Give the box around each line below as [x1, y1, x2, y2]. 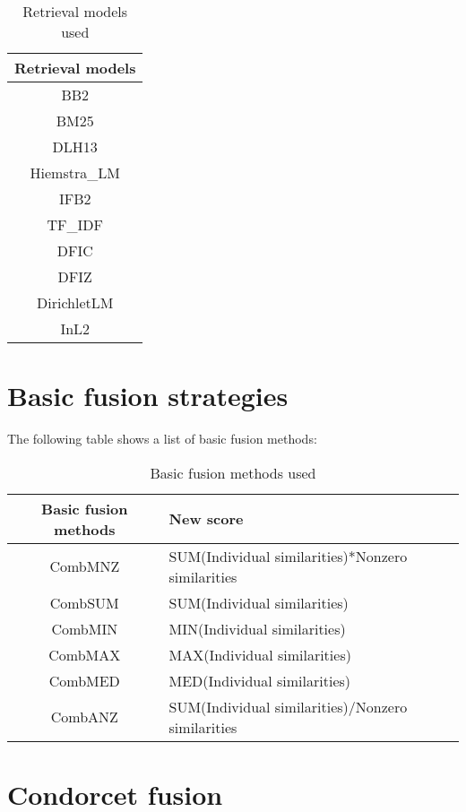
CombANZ [50, 706, 118, 728]
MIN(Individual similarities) [168, 618, 346, 639]
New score [168, 508, 244, 530]
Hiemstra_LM [30, 162, 120, 183]
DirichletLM [37, 292, 114, 313]
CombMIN [51, 618, 118, 639]
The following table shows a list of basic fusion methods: [7, 429, 317, 448]
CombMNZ [49, 556, 120, 577]
